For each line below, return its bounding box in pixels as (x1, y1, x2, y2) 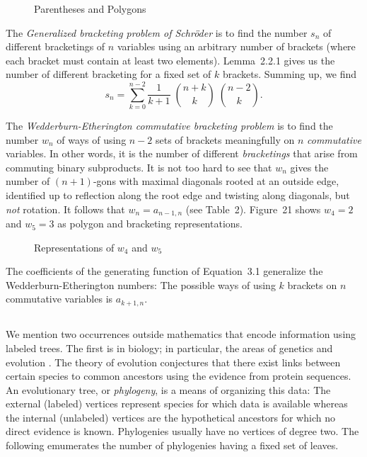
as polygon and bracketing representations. (57, 216, 243, 231)
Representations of (34, 239, 115, 254)
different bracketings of (6, 39, 105, 54)
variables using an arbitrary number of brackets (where (117, 39, 356, 54)
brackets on (287, 277, 337, 292)
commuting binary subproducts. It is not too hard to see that (6, 159, 272, 174)
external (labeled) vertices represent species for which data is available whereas (6, 396, 348, 411)
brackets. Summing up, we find (222, 67, 357, 81)
